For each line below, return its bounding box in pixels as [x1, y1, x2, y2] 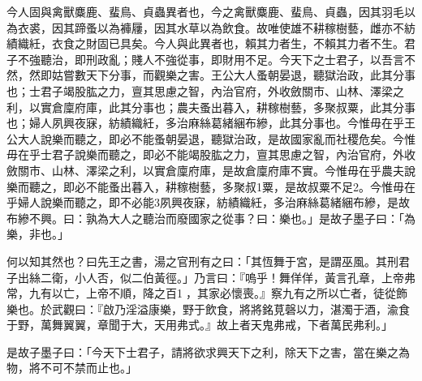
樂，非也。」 [6, 225, 69, 242]
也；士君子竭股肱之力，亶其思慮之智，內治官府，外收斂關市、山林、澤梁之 [6, 82, 404, 99]
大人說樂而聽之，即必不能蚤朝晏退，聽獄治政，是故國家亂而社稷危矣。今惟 [17, 130, 416, 147]
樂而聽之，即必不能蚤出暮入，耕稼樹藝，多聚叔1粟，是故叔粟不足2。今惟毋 [6, 178, 404, 195]
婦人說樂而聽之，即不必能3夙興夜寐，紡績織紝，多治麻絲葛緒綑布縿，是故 [17, 194, 410, 211]
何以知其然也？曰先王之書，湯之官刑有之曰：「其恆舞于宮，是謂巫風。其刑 [6, 252, 398, 269]
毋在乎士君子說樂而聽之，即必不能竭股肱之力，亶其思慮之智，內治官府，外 [6, 146, 404, 163]
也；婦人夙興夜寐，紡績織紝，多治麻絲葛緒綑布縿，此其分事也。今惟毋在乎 [6, 114, 404, 131]
